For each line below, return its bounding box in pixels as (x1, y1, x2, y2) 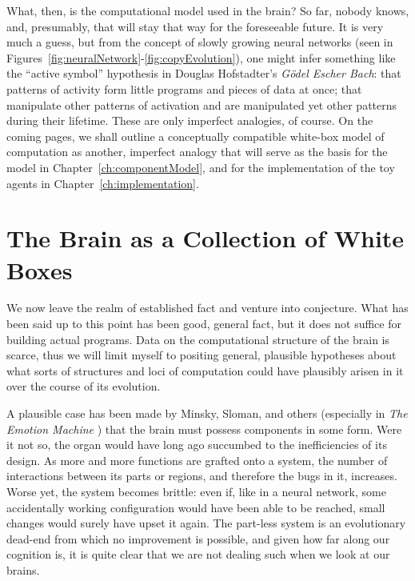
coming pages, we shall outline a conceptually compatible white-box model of (6, 127, 385, 144)
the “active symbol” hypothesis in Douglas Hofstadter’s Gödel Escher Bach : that (6, 65, 401, 82)
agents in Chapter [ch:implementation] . (6, 174, 199, 191)
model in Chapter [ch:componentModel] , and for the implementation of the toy (6, 158, 395, 175)
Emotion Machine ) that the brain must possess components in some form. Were (6, 420, 402, 437)
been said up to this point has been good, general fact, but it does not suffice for (6, 315, 401, 332)
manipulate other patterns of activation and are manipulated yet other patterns (6, 96, 397, 113)
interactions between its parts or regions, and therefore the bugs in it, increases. (6, 467, 397, 484)
